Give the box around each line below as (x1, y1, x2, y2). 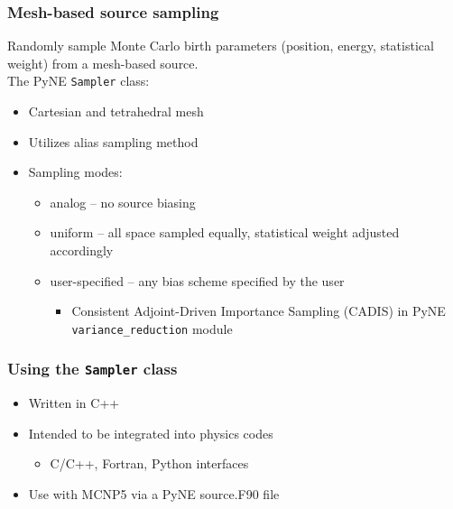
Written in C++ (28, 393, 120, 412)
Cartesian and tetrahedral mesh (28, 102, 204, 121)
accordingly (50, 241, 114, 260)
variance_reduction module (71, 319, 233, 338)
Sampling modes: (28, 162, 123, 181)
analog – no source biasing (50, 192, 196, 211)
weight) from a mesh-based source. (7, 53, 199, 72)
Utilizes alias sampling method (28, 132, 199, 151)
